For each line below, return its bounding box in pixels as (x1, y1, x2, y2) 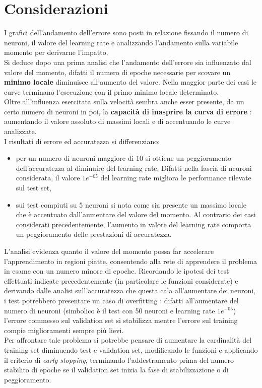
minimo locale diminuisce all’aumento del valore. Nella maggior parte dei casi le (4, 77, 257, 87)
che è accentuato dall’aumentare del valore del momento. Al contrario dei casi (16, 209, 256, 220)
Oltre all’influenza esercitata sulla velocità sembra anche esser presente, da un (4, 96, 244, 107)
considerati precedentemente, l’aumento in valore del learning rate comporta (16, 219, 251, 229)
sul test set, (16, 182, 52, 193)
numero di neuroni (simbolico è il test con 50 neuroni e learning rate (4, 305, 215, 315)
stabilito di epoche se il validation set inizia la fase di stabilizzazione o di (4, 364, 229, 375)
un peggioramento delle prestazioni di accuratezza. (16, 229, 172, 239)
